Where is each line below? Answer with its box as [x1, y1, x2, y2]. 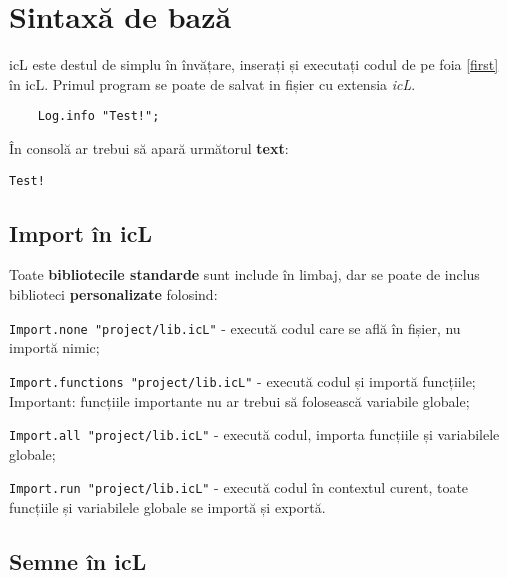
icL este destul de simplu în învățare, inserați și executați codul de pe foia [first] [9, 54, 499, 75]
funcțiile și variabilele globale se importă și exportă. [9, 497, 326, 518]
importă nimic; [9, 337, 100, 358]
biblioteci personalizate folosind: [9, 284, 218, 305]
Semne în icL [9, 546, 147, 576]
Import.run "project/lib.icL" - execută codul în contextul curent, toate [9, 477, 469, 498]
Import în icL [9, 217, 152, 248]
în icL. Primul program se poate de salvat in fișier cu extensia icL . [9, 73, 416, 94]
